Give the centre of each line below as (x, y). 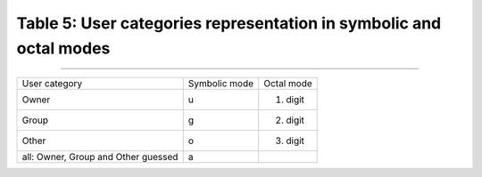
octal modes (63, 48)
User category (52, 84)
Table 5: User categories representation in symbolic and (229, 23)
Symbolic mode (221, 84)
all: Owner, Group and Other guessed (100, 157)
